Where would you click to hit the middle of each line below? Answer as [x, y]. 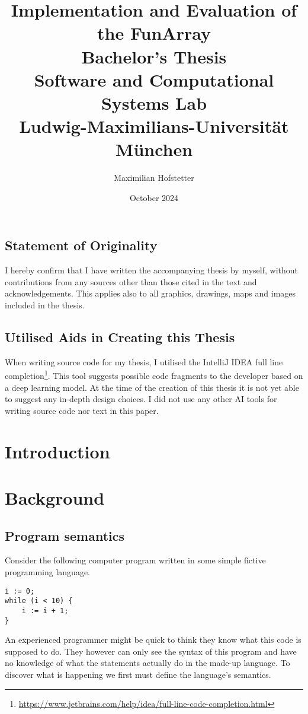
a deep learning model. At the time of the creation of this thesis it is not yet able [152, 387]
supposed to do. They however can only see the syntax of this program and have [151, 651]
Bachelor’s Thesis [154, 56]
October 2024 [154, 197]
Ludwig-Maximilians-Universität [154, 126]
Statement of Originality [81, 245]
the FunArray [154, 33]
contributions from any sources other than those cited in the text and [131, 281]
